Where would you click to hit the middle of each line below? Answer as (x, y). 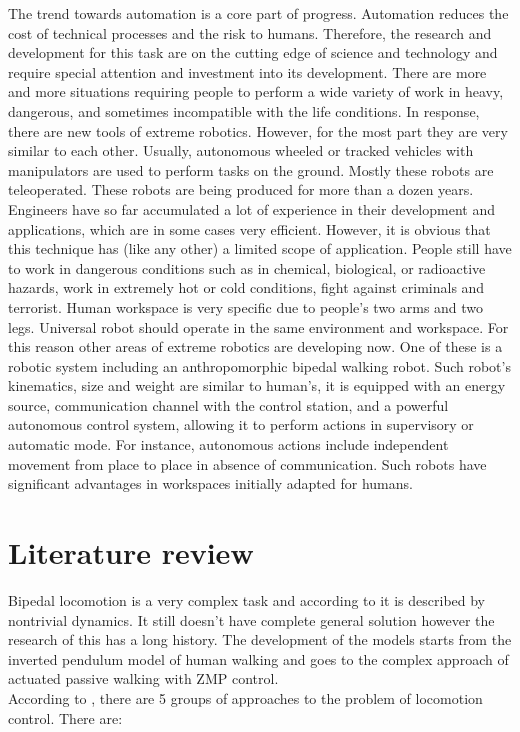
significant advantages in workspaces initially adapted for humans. (210, 483)
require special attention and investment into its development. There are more (247, 71)
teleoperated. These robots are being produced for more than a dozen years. (241, 189)
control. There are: (65, 717)
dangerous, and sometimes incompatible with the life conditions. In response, (244, 110)
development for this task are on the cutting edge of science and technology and (253, 52)
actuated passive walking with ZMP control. (143, 678)
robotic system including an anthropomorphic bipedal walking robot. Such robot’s (259, 365)
